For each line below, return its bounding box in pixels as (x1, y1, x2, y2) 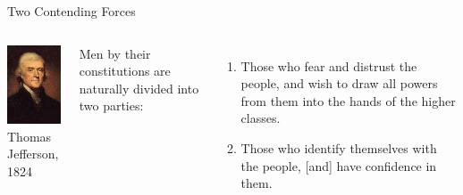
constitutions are (79, 61, 171, 80)
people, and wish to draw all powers (240, 74, 438, 93)
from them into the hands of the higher (240, 91, 456, 110)
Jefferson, (7, 144, 59, 163)
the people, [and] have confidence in (240, 156, 437, 175)
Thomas (7, 126, 52, 145)
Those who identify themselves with (240, 138, 437, 157)
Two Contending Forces (7, 2, 136, 20)
